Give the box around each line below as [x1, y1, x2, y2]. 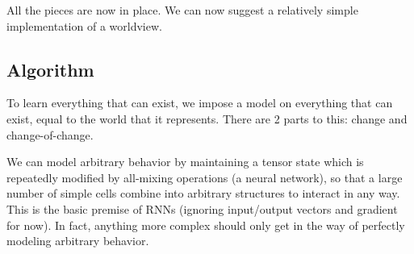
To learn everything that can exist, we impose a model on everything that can [6, 94, 393, 111]
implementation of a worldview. [6, 17, 162, 34]
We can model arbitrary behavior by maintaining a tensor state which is [6, 153, 364, 170]
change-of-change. [6, 126, 94, 143]
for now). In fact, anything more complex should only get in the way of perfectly [6, 216, 405, 233]
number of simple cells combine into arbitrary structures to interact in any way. [6, 185, 400, 202]
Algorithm [6, 56, 94, 81]
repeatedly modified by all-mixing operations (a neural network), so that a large [6, 169, 403, 185]
